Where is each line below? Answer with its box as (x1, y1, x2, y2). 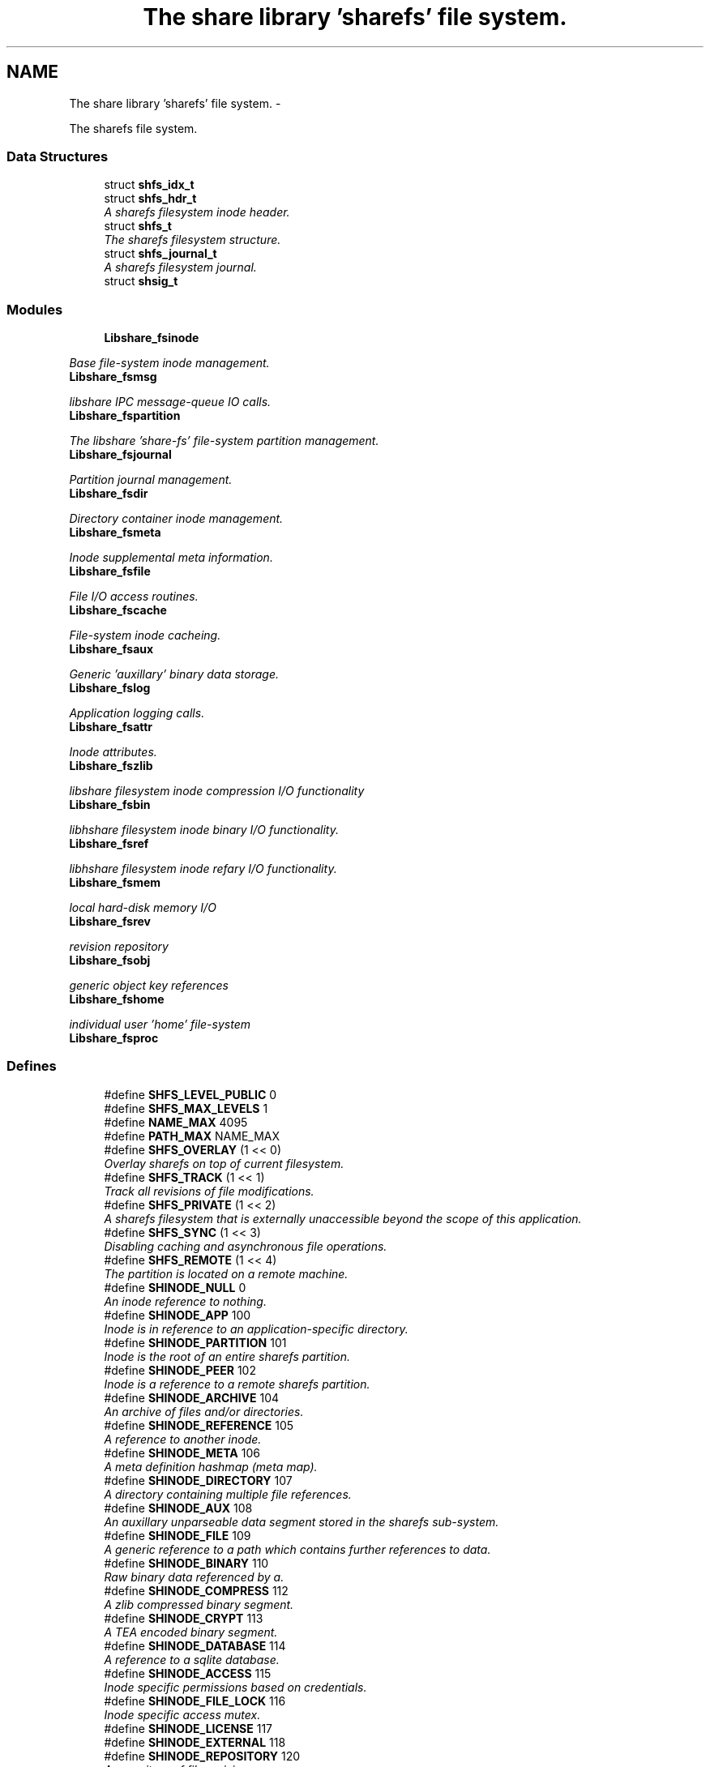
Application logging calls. (69, 706, 205, 721)
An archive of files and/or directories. (104, 1404, 304, 1418)
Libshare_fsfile (69, 564, 151, 579)
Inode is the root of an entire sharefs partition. (104, 1349, 351, 1363)
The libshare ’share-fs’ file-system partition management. (69, 434, 379, 448)
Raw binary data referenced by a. (104, 1569, 284, 1584)
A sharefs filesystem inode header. (104, 205, 290, 220)
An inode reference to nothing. (104, 1294, 267, 1308)
